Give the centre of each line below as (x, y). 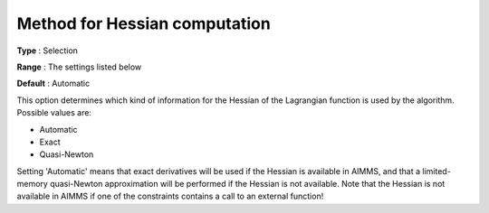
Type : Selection (48, 51)
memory (33, 184)
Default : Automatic (53, 83)
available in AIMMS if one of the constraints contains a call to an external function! (170, 196)
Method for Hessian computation (144, 23)
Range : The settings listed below (79, 67)
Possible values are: (54, 113)
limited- (437, 171)
